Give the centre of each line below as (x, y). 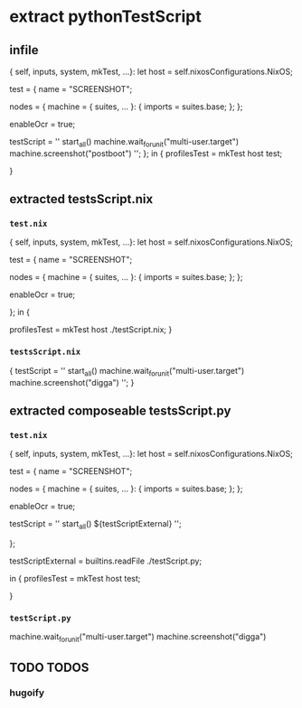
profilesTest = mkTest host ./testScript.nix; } (91, 330)
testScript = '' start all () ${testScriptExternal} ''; (96, 525)
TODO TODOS (49, 667)
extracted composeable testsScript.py (120, 410)
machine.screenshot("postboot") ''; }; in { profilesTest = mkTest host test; (146, 153)
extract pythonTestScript (105, 17)
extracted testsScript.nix (81, 199)
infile (24, 50)
